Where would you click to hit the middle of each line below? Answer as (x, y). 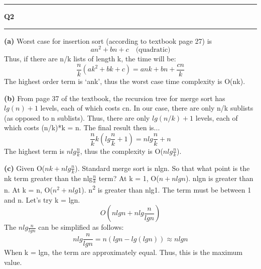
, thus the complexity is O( (121, 151)
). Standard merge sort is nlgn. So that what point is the (162, 168)
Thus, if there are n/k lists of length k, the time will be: (90, 59)
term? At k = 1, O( (129, 178)
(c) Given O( (25, 168)
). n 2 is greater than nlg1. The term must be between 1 (166, 189)
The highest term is (34, 151)
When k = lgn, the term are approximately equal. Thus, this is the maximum (123, 252)
